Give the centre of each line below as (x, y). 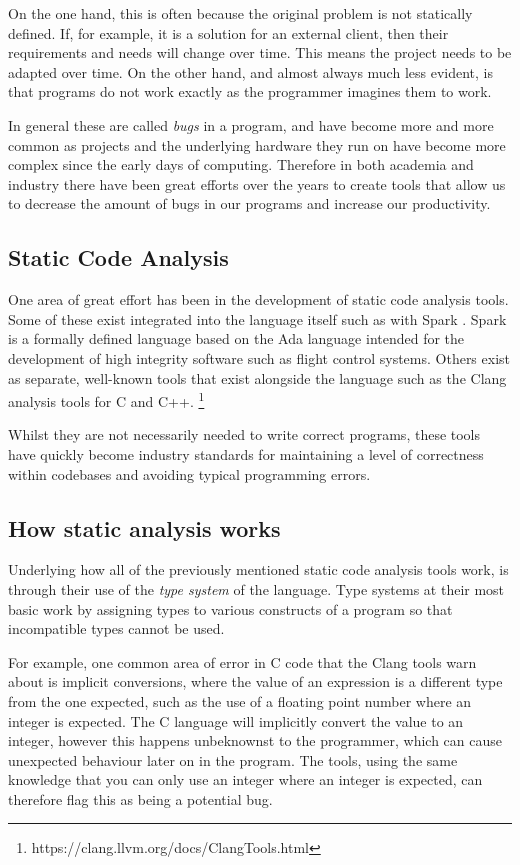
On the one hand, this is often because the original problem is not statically (240, 13)
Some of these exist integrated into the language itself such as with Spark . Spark (257, 318)
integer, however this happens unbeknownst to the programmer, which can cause (255, 740)
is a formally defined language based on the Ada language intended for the (236, 338)
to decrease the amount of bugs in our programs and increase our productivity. (249, 203)
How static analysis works (144, 527)
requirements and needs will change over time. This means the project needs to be (260, 52)
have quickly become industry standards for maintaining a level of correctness (246, 453)
